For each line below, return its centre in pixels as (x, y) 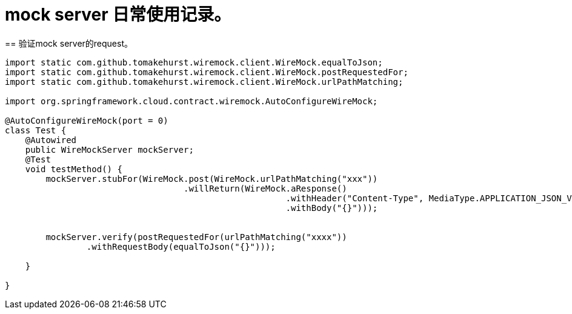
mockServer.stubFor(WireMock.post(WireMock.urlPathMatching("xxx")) (212, 179)
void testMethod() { (74, 169)
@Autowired (51, 140)
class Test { (36, 130)
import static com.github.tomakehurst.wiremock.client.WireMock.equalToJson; (194, 62)
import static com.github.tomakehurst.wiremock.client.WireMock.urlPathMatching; (204, 82)
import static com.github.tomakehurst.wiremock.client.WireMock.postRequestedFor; (207, 72)
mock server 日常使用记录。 (118, 15)
